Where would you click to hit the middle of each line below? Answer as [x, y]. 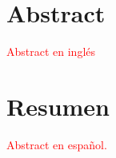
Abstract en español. [57, 144]
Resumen [58, 106]
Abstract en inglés [51, 51]
